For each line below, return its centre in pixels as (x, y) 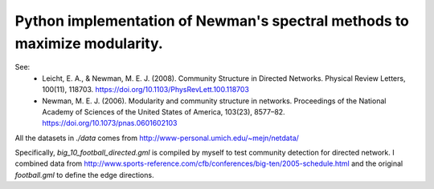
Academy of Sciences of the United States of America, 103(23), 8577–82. (164, 111)
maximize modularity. (89, 43)
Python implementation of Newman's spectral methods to (212, 21)
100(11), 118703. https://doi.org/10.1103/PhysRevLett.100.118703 (145, 90)
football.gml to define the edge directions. (84, 175)
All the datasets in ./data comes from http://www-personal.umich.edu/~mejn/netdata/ (157, 138)
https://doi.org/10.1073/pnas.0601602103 (110, 123)
